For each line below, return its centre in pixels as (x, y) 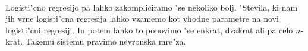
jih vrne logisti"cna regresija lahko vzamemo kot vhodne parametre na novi (142, 18)
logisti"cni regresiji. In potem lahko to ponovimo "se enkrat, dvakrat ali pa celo (149, 30)
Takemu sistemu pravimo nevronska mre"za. (106, 41)
